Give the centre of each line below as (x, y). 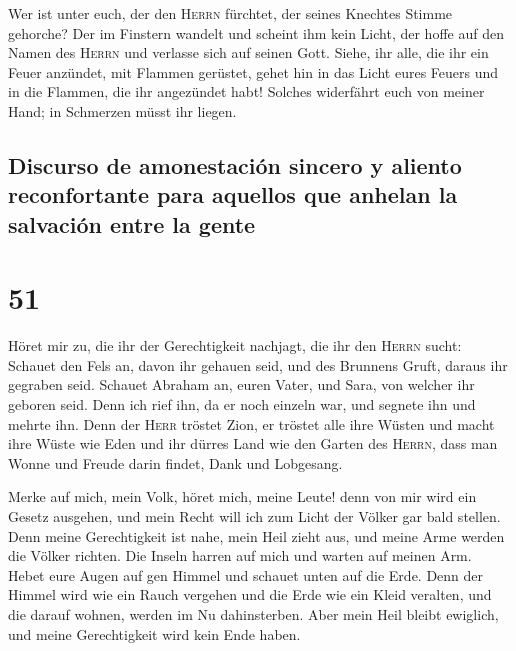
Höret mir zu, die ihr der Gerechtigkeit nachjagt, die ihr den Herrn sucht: (235, 345)
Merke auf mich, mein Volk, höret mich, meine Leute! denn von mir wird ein (242, 496)
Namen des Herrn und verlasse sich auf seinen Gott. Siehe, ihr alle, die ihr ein (248, 52)
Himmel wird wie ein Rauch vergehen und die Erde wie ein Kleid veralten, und (250, 594)
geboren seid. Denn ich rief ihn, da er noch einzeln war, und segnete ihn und (242, 404)
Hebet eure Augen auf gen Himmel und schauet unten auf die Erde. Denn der (246, 574)
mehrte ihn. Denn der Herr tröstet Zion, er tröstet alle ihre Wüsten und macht (251, 423)
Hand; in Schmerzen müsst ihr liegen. (122, 110)
